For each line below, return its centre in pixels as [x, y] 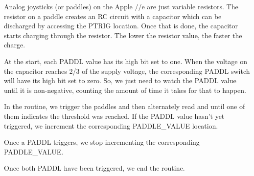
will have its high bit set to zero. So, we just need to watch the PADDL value [120, 80]
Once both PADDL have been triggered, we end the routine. [94, 168]
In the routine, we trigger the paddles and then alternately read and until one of [125, 106]
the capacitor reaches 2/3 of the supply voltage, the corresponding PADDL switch [127, 71]
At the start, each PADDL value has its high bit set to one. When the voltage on [126, 61]
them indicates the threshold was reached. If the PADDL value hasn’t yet [114, 116]
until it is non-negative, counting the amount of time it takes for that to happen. [125, 90]
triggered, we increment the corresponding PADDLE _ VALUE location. [111, 125]
